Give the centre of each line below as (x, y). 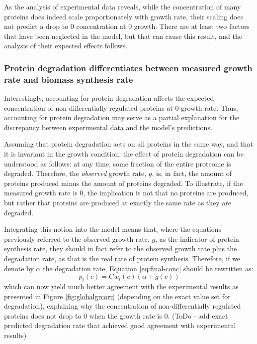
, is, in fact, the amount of (192, 173)
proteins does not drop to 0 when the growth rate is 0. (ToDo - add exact (116, 315)
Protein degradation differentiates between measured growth (128, 68)
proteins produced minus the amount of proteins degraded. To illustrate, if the (124, 183)
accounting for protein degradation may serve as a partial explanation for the (122, 117)
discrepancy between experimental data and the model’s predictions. (108, 127)
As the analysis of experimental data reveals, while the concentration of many (123, 6)
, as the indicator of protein (197, 239)
